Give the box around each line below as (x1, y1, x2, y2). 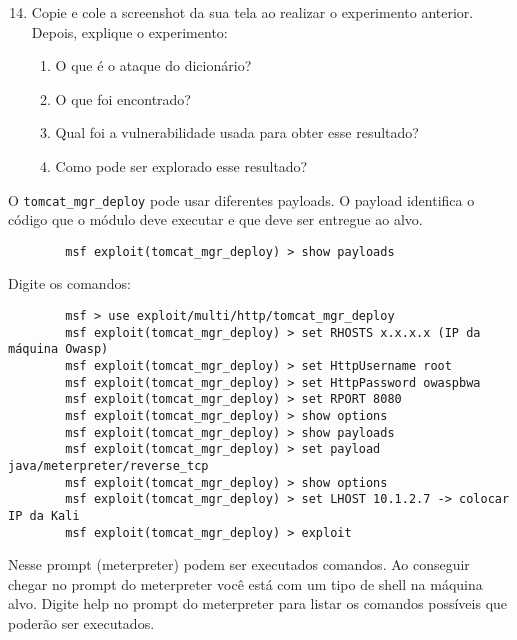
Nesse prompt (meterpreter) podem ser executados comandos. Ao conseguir (8, 554, 470, 575)
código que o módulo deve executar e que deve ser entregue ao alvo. (8, 209, 423, 230)
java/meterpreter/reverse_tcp (8, 458, 209, 473)
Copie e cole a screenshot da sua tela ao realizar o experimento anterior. (31, 2, 474, 22)
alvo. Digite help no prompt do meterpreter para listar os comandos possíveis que (8, 593, 508, 614)
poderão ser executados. (8, 613, 155, 634)
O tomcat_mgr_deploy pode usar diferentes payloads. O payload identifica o (8, 189, 475, 210)
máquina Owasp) (8, 342, 109, 357)
